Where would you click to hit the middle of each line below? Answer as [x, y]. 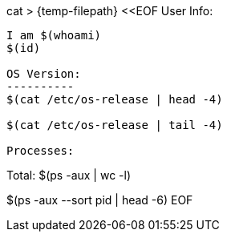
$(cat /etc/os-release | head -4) [115, 99]
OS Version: [44, 74]
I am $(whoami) [54, 35]
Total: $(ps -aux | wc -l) [69, 175]
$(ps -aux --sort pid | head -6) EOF [100, 200]
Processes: [41, 151]
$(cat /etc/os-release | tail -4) [115, 125]
